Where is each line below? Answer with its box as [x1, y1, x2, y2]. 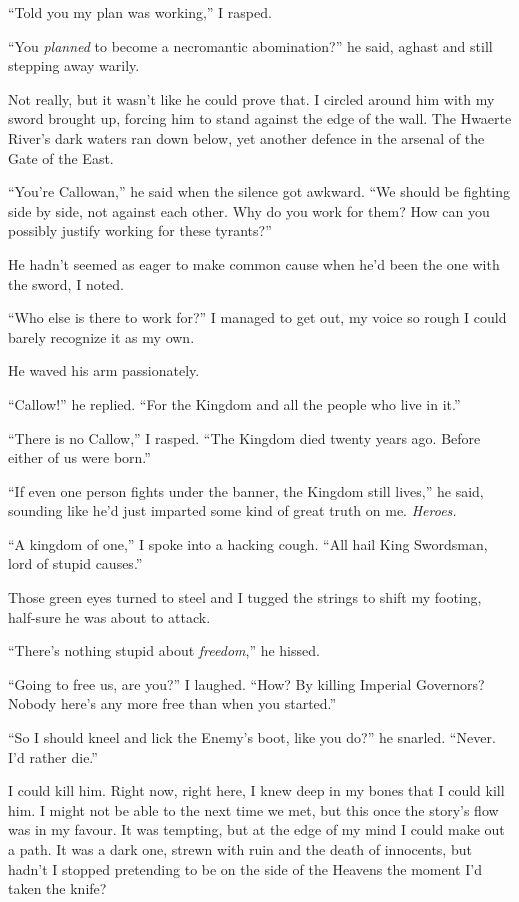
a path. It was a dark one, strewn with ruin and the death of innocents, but [8, 839, 472, 859]
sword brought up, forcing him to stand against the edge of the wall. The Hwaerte [8, 108, 512, 129]
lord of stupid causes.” [8, 553, 143, 574]
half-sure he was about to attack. [8, 606, 211, 627]
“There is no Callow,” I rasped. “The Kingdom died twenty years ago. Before [8, 427, 481, 448]
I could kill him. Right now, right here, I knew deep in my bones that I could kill [8, 780, 505, 801]
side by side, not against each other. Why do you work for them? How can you [8, 200, 490, 221]
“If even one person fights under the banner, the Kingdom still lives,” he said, [8, 480, 484, 501]
